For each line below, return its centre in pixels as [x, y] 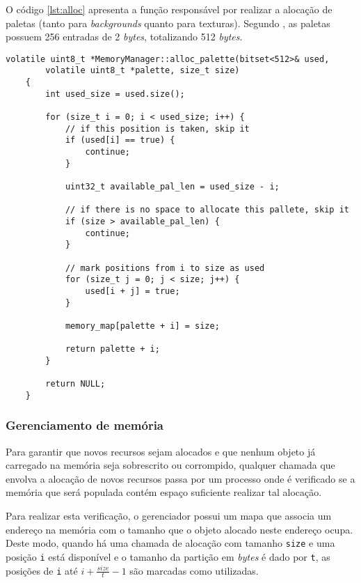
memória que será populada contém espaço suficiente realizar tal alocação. [164, 492]
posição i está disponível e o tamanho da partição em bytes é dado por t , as [168, 556]
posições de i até [42, 570]
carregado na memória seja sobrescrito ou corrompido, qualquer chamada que [170, 465]
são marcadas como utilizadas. [194, 570]
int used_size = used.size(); [115, 94]
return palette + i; [112, 349]
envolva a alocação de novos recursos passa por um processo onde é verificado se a [180, 478]
